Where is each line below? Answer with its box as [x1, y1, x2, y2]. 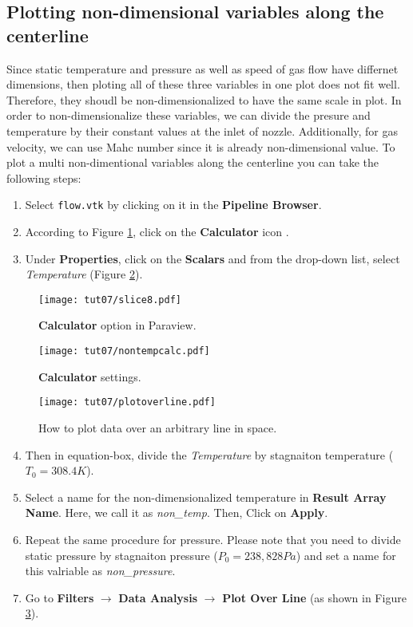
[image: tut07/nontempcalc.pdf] [38, 345, 210, 357]
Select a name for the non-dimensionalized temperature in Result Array [25, 488, 387, 505]
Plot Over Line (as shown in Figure [222, 589, 407, 605]
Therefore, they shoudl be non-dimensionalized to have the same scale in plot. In [6, 91, 402, 108]
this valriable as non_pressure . [25, 562, 176, 579]
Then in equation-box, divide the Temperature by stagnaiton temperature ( [25, 446, 394, 463]
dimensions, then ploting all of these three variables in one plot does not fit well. [6, 76, 400, 93]
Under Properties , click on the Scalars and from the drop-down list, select [25, 250, 400, 266]
